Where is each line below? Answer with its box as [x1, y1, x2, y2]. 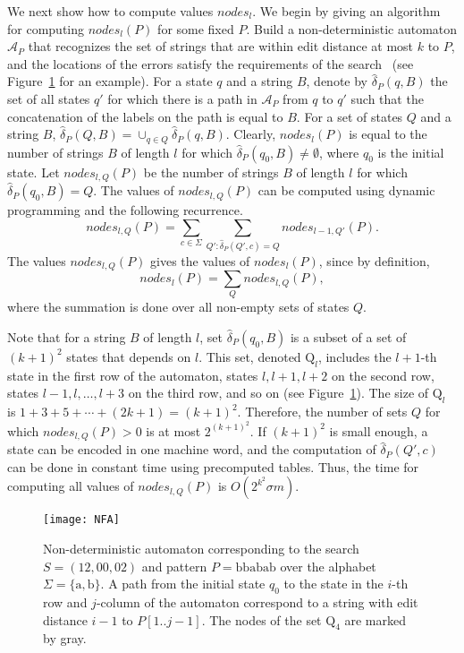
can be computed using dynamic [257, 181, 435, 200]
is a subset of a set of [290, 327, 407, 346]
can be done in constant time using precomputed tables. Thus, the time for [7, 457, 419, 476]
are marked [344, 610, 407, 629]
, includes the [317, 347, 392, 365]
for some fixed [157, 19, 234, 38]
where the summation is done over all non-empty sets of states [7, 297, 350, 316]
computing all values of [7, 477, 134, 495]
